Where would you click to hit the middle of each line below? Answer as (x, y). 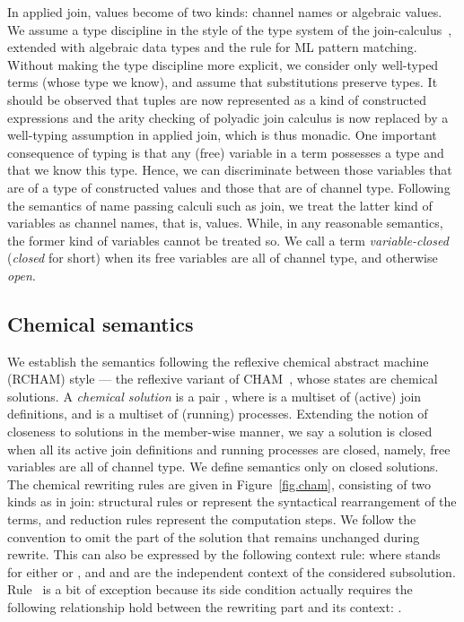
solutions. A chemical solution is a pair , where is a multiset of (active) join (214, 396)
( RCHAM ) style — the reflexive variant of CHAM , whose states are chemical (223, 379)
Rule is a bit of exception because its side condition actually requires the (210, 589)
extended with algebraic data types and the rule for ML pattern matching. (212, 47)
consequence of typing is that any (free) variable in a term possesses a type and (226, 152)
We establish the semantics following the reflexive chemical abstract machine (218, 361)
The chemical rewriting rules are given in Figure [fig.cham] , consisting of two (219, 484)
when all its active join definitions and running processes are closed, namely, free (229, 449)
